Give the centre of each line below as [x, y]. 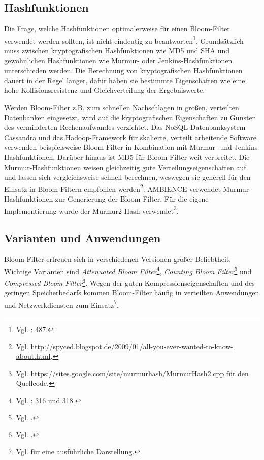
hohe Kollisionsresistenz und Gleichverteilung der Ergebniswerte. [105, 90]
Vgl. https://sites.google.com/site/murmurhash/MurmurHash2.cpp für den [132, 373]
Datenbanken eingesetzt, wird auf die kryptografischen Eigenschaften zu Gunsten [130, 117]
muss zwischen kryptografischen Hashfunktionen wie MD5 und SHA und [117, 51]
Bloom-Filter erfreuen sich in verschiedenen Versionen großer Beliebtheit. [118, 259]
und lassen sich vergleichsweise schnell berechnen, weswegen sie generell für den [127, 177]
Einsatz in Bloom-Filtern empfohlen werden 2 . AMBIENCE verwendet [112, 188]
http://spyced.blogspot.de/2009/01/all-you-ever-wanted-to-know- [132, 346]
